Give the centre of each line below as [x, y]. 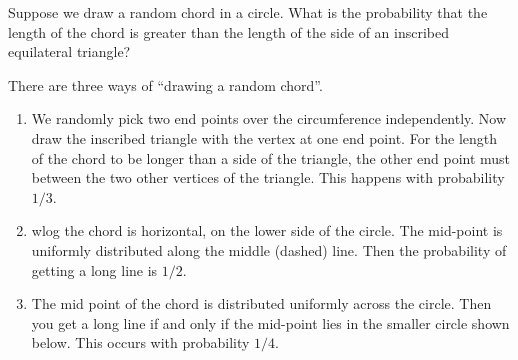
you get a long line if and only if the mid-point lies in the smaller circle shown [270, 322]
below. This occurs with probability [140, 342]
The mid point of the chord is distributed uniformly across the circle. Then [261, 303]
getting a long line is [94, 269]
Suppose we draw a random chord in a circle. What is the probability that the [248, 12]
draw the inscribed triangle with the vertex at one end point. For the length [264, 137]
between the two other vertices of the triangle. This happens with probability [268, 177]
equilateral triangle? [69, 51]
